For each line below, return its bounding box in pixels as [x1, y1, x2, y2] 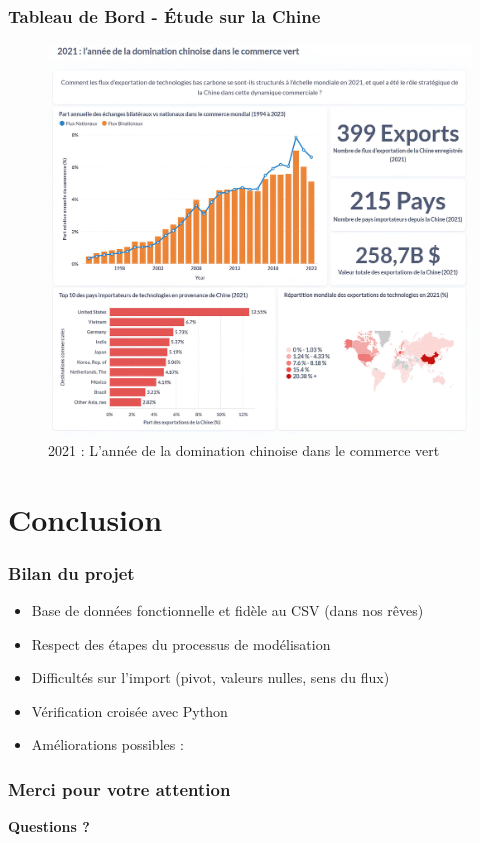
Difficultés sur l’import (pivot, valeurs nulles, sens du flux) [31, 667, 390, 688]
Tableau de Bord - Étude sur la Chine [8, 3, 321, 28]
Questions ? [8, 816, 90, 837]
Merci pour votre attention [8, 777, 231, 801]
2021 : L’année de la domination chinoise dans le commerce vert [48, 439, 440, 460]
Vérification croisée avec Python [31, 700, 228, 721]
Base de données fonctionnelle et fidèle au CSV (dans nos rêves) [31, 600, 424, 621]
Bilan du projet [8, 560, 135, 585]
